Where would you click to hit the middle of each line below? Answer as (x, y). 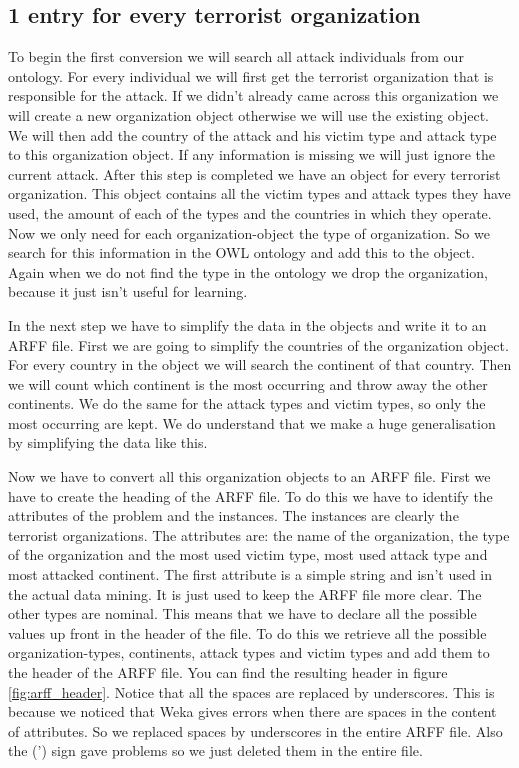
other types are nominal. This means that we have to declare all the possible (242, 613)
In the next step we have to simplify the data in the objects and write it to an (247, 324)
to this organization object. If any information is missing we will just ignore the (252, 154)
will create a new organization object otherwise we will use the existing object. (248, 114)
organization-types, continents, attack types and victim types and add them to (249, 652)
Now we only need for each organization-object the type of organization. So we (249, 232)
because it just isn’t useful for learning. (128, 291)
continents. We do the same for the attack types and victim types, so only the (247, 403)
